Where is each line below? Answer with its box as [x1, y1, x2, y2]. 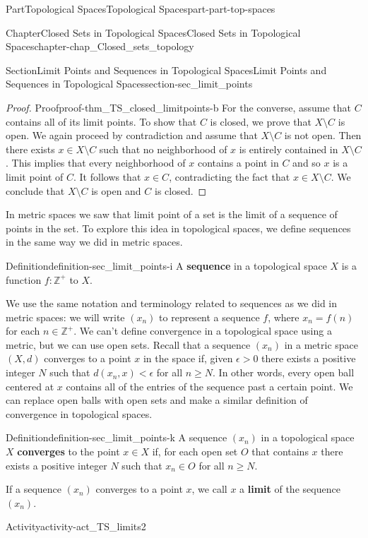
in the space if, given [143, 351, 233, 366]
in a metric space [284, 337, 358, 352]
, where [268, 309, 299, 324]
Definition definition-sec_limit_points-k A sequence [6, 430, 227, 445]
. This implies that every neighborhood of [6, 155, 186, 170]
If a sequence [6, 482, 62, 496]
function [6, 272, 42, 287]
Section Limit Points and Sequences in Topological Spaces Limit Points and [6, 62, 327, 77]
